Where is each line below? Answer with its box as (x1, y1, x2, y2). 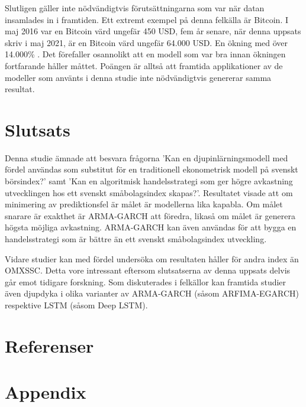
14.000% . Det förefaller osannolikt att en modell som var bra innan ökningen (5, 48, 286, 60)
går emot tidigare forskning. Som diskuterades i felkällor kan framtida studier (5, 275, 286, 288)
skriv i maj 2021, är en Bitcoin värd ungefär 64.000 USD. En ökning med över (5, 36, 288, 48)
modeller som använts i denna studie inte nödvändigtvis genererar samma (5, 71, 272, 83)
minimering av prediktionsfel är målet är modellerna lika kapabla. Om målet (5, 198, 283, 210)
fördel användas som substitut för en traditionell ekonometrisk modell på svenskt (5, 163, 298, 175)
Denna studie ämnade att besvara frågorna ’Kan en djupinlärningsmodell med (5, 151, 288, 164)
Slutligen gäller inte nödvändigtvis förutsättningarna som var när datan (5, 2, 265, 14)
